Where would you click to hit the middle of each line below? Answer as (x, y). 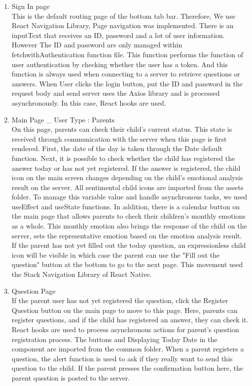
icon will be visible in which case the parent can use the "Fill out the (116, 254)
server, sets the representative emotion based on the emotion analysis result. (127, 235)
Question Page (34, 290)
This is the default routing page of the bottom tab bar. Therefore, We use (123, 16)
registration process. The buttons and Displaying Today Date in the (114, 339)
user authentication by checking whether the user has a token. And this (120, 64)
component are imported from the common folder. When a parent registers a (128, 349)
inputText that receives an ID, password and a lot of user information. (118, 35)
